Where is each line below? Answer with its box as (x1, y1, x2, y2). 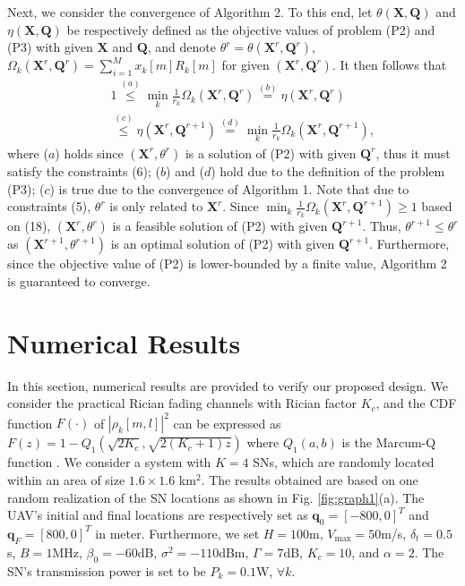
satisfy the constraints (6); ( (7, 161, 161, 180)
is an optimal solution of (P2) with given (110, 234, 335, 253)
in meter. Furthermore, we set (95, 523, 260, 542)
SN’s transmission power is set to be (7, 561, 206, 580)
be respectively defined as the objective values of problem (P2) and (66, 20, 435, 38)
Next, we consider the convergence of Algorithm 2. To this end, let (7, 3, 373, 21)
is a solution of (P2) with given (185, 143, 357, 162)
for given (221, 55, 270, 74)
